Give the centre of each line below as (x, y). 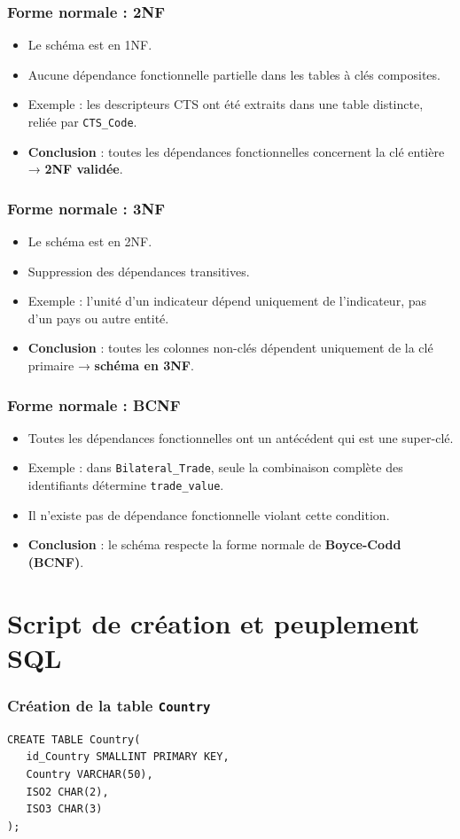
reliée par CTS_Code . (82, 121)
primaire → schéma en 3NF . (111, 365)
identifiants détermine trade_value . (126, 485)
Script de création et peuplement (214, 622)
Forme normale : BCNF (94, 404)
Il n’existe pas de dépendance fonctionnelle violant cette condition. (209, 514)
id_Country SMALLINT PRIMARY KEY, (128, 757)
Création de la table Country (109, 706)
